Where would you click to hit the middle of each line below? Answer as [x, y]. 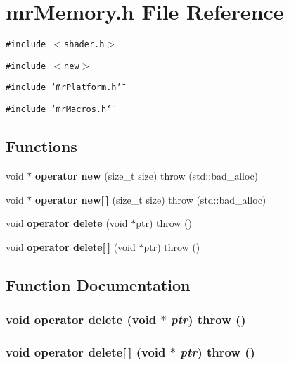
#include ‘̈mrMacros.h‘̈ [59, 110]
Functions [41, 146]
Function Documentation [98, 284]
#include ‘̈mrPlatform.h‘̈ [64, 88]
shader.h [84, 45]
